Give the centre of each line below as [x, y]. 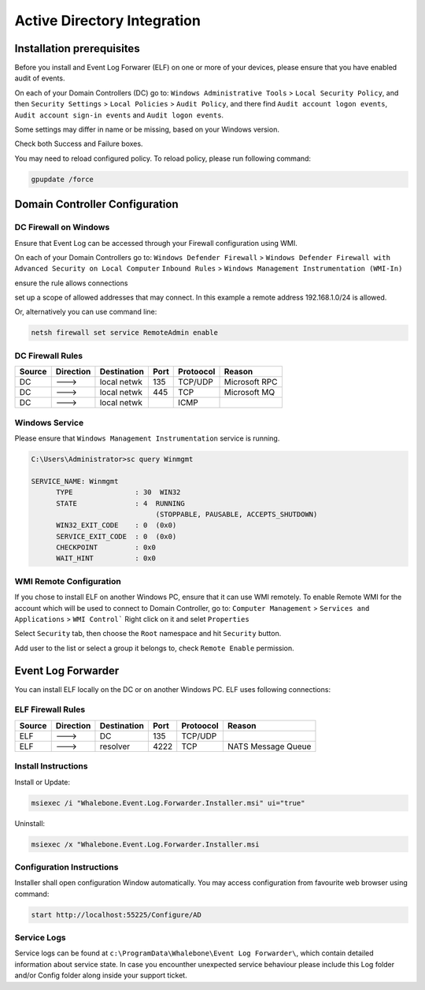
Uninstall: [30, 823]
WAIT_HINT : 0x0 [106, 558]
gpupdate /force [63, 179]
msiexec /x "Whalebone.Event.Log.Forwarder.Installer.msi [145, 844]
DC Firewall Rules [48, 355]
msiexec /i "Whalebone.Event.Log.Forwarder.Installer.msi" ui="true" [168, 803]
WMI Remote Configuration [68, 581]
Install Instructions [51, 766]
